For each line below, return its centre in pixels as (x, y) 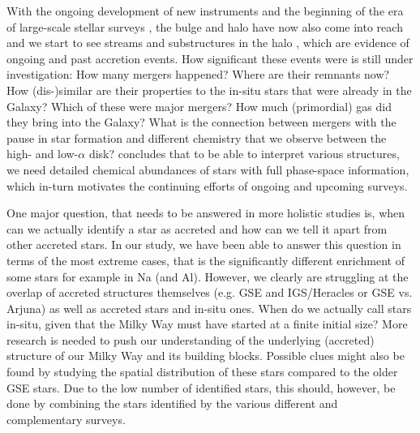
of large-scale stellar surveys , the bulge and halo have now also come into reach (205, 26)
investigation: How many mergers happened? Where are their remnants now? (198, 74)
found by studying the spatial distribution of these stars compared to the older (202, 372)
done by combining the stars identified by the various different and (172, 403)
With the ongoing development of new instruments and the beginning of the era (205, 11)
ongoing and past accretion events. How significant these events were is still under (210, 58)
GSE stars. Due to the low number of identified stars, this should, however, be (201, 387)
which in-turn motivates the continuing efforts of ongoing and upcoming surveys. (207, 185)
